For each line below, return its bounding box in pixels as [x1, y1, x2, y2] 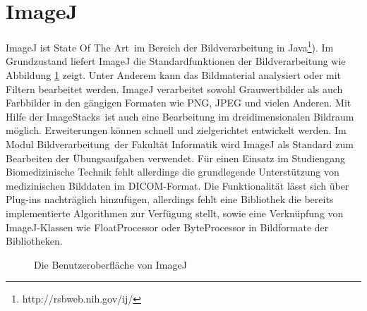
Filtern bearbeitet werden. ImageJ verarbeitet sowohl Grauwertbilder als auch [6, 81, 343, 96]
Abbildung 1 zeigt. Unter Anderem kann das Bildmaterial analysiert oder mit [6, 67, 342, 82]
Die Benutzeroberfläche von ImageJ [34, 257, 187, 272]
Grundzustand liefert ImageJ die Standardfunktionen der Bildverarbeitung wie [6, 54, 346, 68]
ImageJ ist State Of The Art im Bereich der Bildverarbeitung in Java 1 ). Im [6, 38, 334, 54]
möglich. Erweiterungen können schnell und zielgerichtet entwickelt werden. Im [6, 123, 347, 138]
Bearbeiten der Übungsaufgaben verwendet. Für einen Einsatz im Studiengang [6, 150, 345, 165]
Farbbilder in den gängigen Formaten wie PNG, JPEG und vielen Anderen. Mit [6, 95, 351, 110]
